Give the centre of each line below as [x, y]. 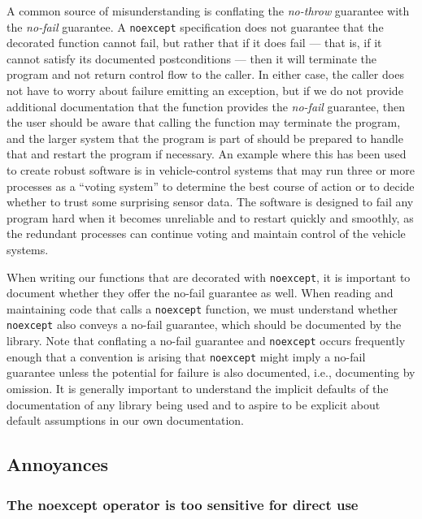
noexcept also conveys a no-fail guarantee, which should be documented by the [204, 324]
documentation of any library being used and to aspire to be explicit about [194, 404]
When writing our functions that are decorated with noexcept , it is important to [209, 277]
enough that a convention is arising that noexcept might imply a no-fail [186, 356]
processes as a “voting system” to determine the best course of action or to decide [211, 186]
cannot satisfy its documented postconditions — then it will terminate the [192, 58]
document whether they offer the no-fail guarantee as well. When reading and [200, 293]
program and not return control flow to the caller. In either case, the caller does [205, 74]
